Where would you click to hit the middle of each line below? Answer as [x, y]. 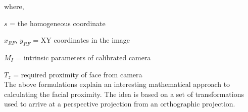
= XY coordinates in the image [82, 40]
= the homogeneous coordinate [58, 23]
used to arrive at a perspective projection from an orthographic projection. [120, 104]
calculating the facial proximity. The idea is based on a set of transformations [124, 94]
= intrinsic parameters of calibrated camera [83, 57]
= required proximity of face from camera [78, 74]
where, [14, 6]
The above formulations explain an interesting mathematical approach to [117, 84]
